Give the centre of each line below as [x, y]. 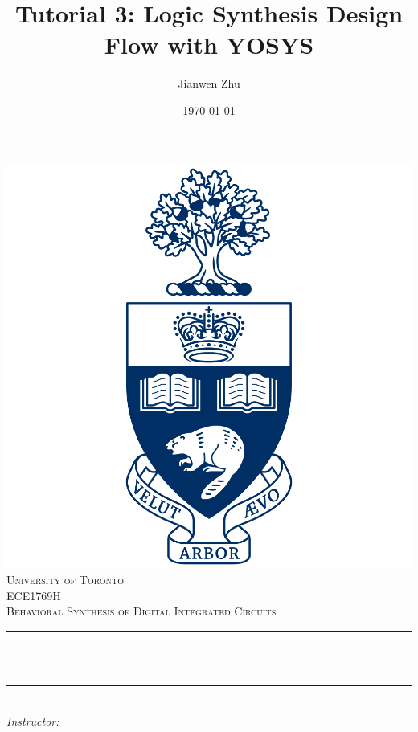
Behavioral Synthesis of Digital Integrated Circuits [141, 611]
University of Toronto [66, 580]
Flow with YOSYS [209, 45]
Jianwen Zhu [209, 83]
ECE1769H [34, 595]
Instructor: [33, 720]
